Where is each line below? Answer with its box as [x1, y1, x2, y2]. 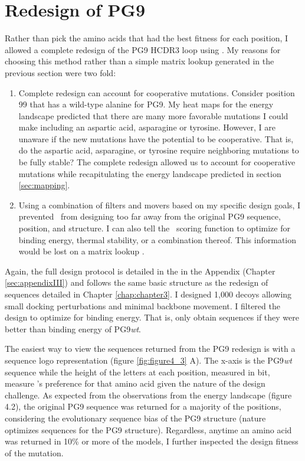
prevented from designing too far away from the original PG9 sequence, [18, 210, 281, 223]
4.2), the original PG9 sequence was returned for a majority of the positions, [5, 400, 281, 413]
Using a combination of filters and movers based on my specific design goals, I [18, 198, 301, 211]
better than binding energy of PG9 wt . [5, 322, 141, 335]
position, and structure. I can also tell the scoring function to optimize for [18, 222, 290, 234]
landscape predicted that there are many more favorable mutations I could [18, 109, 288, 122]
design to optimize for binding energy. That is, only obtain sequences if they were [5, 311, 299, 323]
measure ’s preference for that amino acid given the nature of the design [5, 377, 265, 390]
